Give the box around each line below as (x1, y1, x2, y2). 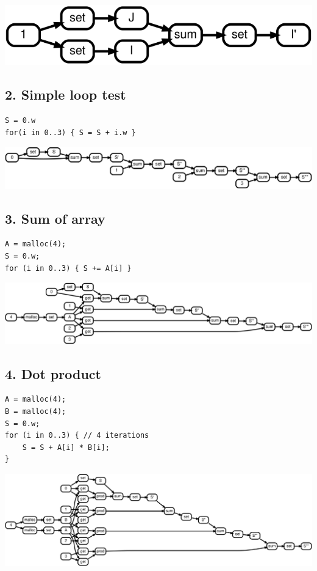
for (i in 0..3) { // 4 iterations (5, 431, 149, 440)
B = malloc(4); (5, 407, 66, 416)
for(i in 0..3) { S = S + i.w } (5, 128, 136, 137)
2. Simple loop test (5, 85, 126, 104)
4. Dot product (5, 364, 101, 383)
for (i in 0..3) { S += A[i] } (5, 263, 132, 273)
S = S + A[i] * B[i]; (22, 443, 110, 452)
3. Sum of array (5, 208, 105, 227)
